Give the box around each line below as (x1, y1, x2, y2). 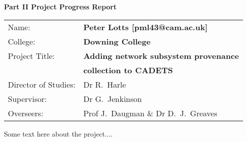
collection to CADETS (83, 64, 173, 76)
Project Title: (8, 49, 55, 61)
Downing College (83, 35, 151, 47)
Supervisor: (8, 93, 47, 104)
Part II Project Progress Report (4, 1, 117, 11)
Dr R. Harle (83, 78, 126, 90)
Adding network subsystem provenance (83, 49, 239, 61)
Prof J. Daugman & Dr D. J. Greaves (83, 107, 217, 119)
